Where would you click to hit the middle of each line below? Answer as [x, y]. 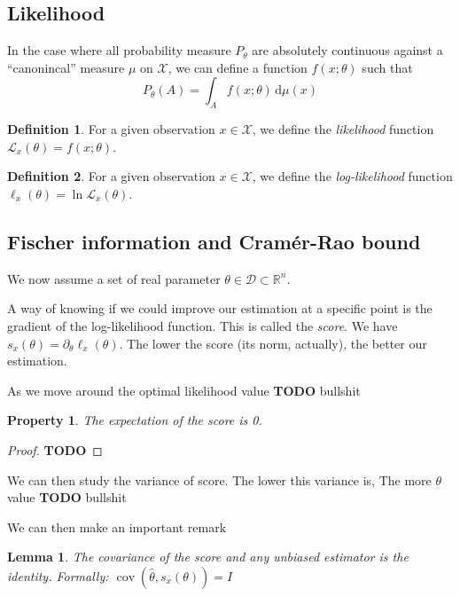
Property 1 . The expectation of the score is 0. [135, 420]
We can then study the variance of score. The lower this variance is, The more [219, 479]
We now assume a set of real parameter [114, 278]
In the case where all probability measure [119, 50]
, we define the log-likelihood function [352, 176]
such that [387, 67]
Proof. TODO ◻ [55, 449]
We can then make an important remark [117, 526]
